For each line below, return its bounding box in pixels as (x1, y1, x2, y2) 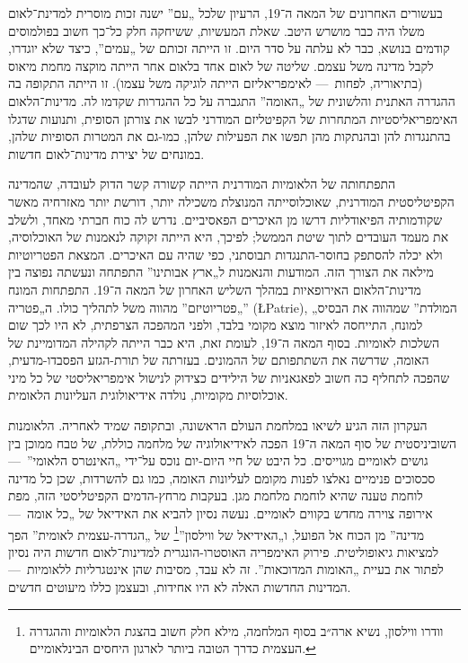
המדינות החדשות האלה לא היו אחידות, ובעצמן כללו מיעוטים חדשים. (8, 578, 351, 597)
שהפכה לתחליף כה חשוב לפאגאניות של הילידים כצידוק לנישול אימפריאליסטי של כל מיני (8, 367, 450, 386)
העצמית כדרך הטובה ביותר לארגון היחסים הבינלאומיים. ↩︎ (29, 639, 316, 658)
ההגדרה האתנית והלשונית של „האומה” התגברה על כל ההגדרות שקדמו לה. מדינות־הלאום (8, 91, 455, 110)
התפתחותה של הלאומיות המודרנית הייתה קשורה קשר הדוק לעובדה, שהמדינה (8, 174, 396, 193)
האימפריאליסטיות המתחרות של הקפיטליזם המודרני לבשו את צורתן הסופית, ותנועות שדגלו (8, 109, 458, 128)
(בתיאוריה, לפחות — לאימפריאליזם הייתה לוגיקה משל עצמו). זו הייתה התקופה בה (8, 74, 423, 93)
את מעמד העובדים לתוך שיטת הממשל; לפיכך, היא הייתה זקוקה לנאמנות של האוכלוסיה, (8, 227, 449, 246)
